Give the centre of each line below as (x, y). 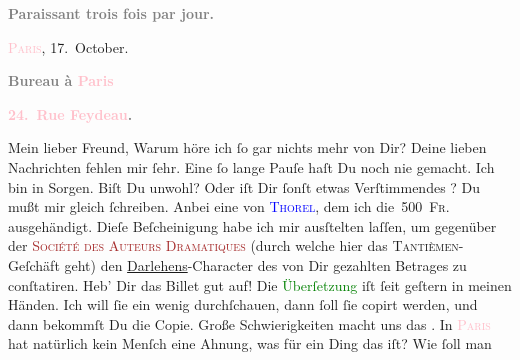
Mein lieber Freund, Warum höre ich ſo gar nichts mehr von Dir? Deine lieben (247, 147)
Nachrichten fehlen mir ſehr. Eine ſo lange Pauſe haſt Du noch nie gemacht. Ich (251, 166)
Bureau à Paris (61, 80)
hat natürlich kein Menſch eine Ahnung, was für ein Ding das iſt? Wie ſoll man (250, 343)
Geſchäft (34, 264)
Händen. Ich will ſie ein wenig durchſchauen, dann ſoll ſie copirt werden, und (243, 304)
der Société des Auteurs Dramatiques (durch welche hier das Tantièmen (233, 245)
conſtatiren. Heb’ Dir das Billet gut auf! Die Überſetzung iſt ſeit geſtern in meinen (260, 284)
